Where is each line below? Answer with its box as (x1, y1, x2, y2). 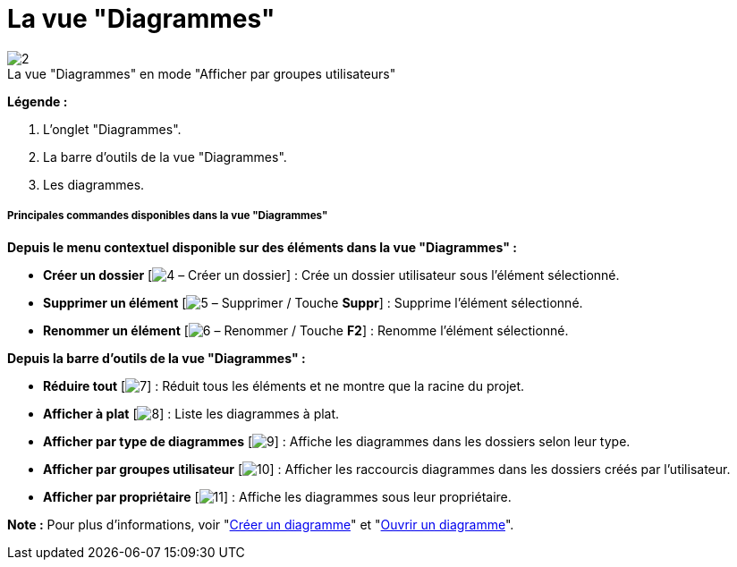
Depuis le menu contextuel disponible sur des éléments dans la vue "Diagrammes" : (7, 239, 517, 255)
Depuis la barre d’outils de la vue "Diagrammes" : (7, 350, 306, 366)
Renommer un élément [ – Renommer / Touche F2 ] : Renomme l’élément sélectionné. (43, 322, 569, 338)
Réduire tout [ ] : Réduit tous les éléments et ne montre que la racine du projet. (43, 377, 525, 394)
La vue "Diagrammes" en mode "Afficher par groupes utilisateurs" (7, 65, 396, 81)
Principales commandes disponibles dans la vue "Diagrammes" (7, 209, 328, 223)
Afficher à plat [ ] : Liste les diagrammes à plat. (43, 405, 340, 421)
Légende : (7, 93, 68, 109)
